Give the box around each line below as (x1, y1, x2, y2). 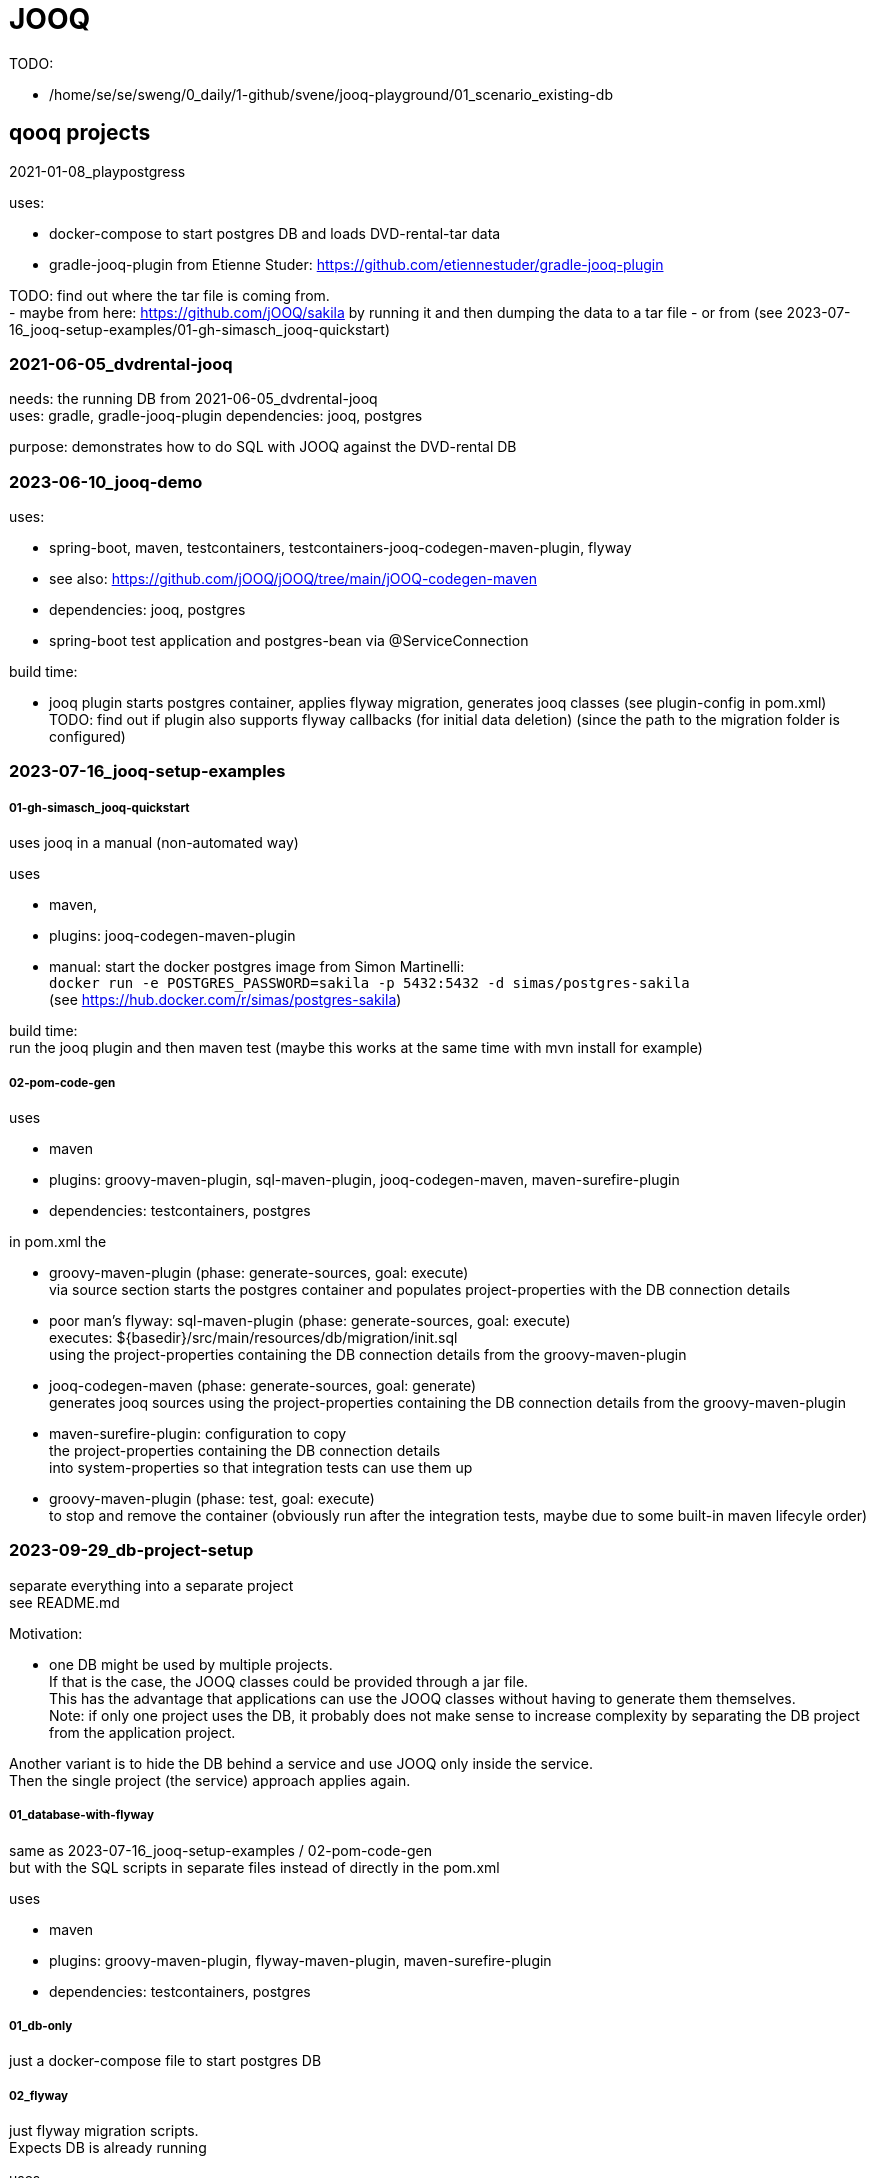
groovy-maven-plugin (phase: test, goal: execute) (49, 1490, 375, 1508)
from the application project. (49, 1723, 236, 1741)
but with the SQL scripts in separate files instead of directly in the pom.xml (9, 1858, 500, 1876)
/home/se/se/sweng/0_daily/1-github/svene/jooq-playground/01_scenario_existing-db (49, 85, 613, 103)
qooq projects (9, 120, 151, 146)
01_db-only (9, 2018, 73, 2033)
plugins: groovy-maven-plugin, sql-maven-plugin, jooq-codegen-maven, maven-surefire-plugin (49, 1171, 680, 1189)
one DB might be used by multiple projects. (49, 1655, 333, 1673)
